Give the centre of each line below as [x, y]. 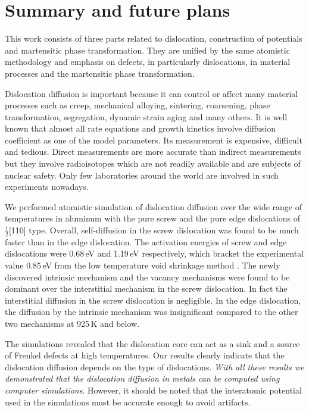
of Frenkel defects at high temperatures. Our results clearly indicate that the [145, 355]
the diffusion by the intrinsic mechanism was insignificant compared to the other [152, 312]
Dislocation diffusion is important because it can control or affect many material [152, 93]
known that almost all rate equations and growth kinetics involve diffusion [141, 128]
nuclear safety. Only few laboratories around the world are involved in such [142, 175]
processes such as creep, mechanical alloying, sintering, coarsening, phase [138, 105]
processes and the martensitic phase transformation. [100, 73]
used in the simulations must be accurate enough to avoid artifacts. [128, 402]
